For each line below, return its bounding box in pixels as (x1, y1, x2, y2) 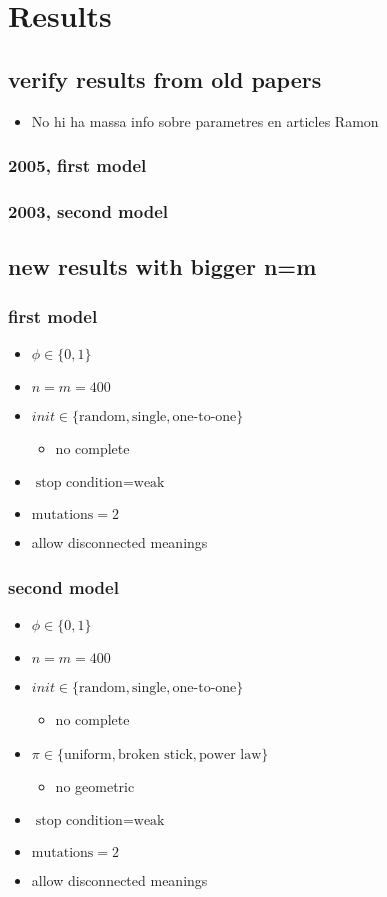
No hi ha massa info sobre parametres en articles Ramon (31, 110, 379, 131)
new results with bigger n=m (8, 251, 317, 282)
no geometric (55, 775, 135, 796)
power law (199, 747, 262, 762)
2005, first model (8, 153, 147, 178)
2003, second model (8, 198, 168, 223)
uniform (63, 747, 112, 762)
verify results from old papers (8, 63, 322, 94)
